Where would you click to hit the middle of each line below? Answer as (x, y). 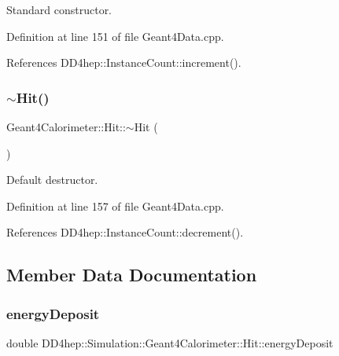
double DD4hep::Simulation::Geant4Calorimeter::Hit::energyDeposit (170, 342)
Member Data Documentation (132, 275)
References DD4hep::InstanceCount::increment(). (124, 62)
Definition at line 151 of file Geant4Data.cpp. (115, 36)
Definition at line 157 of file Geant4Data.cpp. (115, 206)
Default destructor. (52, 180)
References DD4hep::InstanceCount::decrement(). (125, 232)
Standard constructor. (59, 9)
